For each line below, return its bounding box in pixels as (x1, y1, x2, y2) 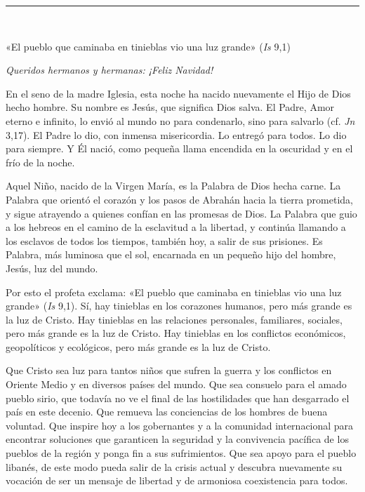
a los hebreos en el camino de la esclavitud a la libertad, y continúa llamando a (6, 220, 346, 234)
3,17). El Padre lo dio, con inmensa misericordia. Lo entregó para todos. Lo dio (6, 127, 347, 142)
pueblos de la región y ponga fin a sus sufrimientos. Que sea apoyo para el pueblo (6, 446, 357, 460)
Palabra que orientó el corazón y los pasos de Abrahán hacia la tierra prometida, (6, 192, 353, 206)
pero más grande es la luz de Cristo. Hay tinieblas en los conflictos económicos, (6, 326, 346, 340)
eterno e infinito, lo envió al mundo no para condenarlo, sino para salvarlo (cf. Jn (6, 113, 355, 128)
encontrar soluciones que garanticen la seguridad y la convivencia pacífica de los (6, 432, 349, 446)
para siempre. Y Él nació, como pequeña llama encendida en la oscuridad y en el (6, 141, 353, 156)
